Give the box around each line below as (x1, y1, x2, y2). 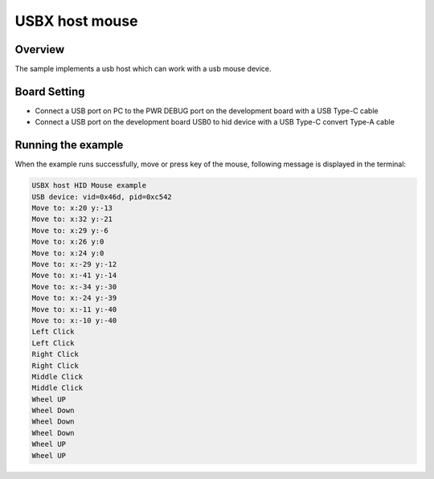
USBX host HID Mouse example (31, 181, 147, 190)
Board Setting (14, 84, 85, 98)
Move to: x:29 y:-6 (31, 226, 108, 235)
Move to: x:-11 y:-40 (31, 305, 117, 313)
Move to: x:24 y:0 (31, 248, 104, 257)
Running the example (14, 138, 124, 152)
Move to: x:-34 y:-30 (31, 282, 117, 291)
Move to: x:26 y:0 (31, 237, 104, 247)
